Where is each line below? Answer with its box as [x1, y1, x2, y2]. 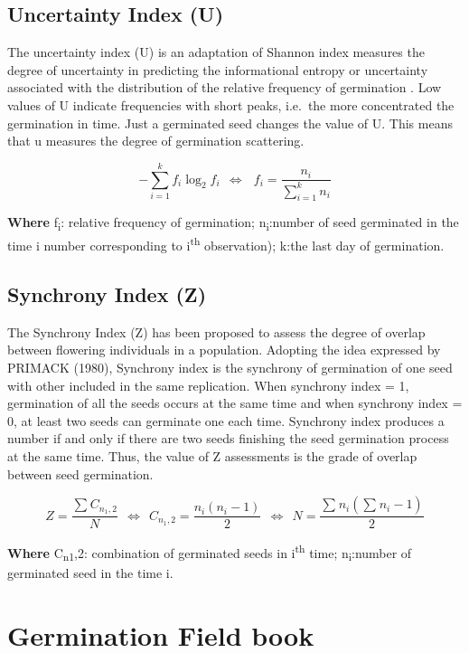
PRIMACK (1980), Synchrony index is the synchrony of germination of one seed [7, 358, 453, 377]
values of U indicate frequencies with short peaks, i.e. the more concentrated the [7, 95, 455, 114]
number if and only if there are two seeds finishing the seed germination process [7, 429, 449, 448]
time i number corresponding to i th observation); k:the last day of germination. [7, 233, 445, 255]
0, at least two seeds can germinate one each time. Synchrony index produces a [7, 411, 445, 430]
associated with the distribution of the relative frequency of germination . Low [7, 78, 442, 97]
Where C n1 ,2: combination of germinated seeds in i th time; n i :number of [7, 541, 412, 564]
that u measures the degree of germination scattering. [7, 131, 305, 150]
